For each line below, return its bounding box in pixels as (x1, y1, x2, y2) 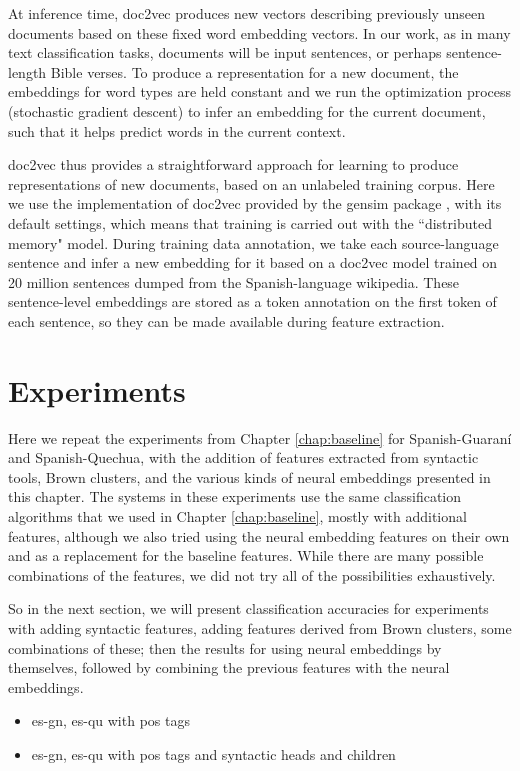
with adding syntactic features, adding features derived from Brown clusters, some (8, 617, 512, 638)
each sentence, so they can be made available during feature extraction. (8, 310, 445, 331)
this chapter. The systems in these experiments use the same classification (8, 486, 462, 507)
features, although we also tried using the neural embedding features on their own (8, 525, 510, 546)
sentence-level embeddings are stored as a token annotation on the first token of (8, 291, 497, 312)
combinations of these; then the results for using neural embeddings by (8, 637, 442, 658)
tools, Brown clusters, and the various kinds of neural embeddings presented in (8, 466, 491, 487)
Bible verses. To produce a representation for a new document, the (50, 61, 459, 82)
